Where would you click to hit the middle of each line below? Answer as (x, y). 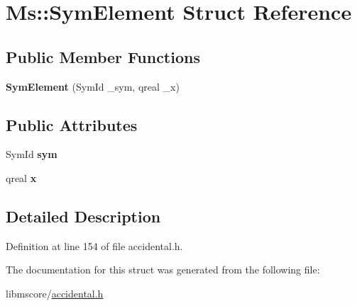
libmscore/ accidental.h (55, 293)
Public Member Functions (103, 56)
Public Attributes (72, 124)
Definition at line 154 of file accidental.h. (94, 245)
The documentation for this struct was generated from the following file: (163, 270)
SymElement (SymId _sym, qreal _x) (93, 86)
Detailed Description (83, 216)
